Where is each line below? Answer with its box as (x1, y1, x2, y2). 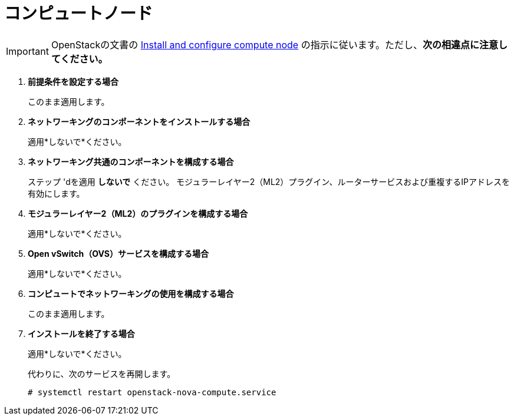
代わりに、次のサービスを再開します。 (28, 368, 176, 379)
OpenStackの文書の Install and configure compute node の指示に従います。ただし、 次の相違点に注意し (51, 38, 508, 51)
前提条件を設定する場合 (28, 76, 118, 87)
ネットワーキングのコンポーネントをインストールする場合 (28, 116, 251, 127)
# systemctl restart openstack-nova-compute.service (28, 387, 276, 397)
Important (6, 45, 49, 57)
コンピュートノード (4, 4, 153, 24)
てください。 (51, 52, 108, 65)
